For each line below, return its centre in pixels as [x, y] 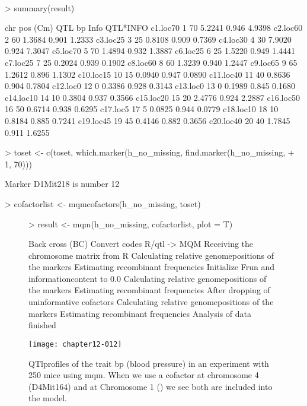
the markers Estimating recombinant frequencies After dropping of [149, 290]
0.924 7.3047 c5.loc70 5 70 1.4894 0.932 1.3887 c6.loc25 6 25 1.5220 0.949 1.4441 [150, 51]
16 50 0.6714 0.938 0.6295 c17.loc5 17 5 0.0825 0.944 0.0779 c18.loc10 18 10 [142, 109]
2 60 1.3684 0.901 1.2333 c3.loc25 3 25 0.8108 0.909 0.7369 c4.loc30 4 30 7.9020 [148, 39]
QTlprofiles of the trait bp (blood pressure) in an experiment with [149, 363]
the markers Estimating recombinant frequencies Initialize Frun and [152, 267]
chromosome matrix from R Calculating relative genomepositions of [151, 255]
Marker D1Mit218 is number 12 [62, 184]
